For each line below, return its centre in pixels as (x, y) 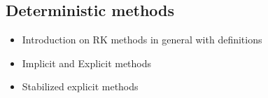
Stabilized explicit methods (80, 86)
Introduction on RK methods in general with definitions (142, 40)
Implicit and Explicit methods (87, 63)
